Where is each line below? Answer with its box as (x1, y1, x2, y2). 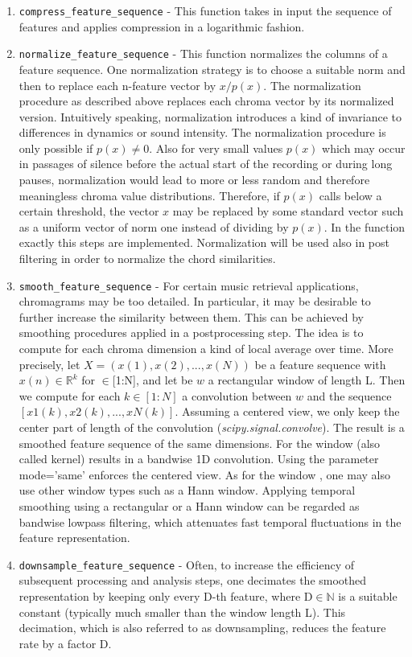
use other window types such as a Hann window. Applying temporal (19, 482, 356, 499)
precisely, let (19, 355, 80, 372)
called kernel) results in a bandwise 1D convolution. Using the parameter (19, 450, 379, 467)
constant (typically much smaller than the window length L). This (19, 603, 346, 620)
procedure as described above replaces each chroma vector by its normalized (19, 92, 394, 109)
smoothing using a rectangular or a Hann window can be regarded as (19, 498, 360, 514)
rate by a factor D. (19, 634, 112, 651)
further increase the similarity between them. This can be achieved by (19, 308, 364, 325)
